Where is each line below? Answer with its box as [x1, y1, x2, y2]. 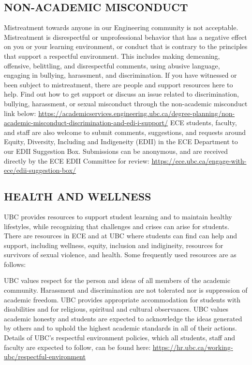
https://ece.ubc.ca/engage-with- [151, 155, 247, 166]
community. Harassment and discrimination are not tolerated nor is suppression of [4, 285, 248, 295]
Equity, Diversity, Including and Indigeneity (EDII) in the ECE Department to [4, 136, 238, 147]
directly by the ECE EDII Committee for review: [4, 155, 149, 166]
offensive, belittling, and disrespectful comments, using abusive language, [4, 60, 220, 70]
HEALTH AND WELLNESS [4, 189, 151, 204]
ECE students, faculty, [170, 117, 237, 128]
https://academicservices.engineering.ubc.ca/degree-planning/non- [38, 108, 235, 118]
